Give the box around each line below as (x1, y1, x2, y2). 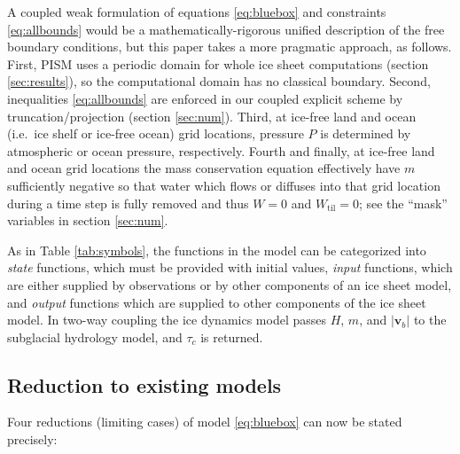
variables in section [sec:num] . (7, 211, 168, 230)
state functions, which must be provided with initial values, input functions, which (7, 258, 453, 277)
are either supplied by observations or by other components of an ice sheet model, (7, 275, 452, 294)
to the (413, 310, 447, 329)
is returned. (200, 327, 263, 346)
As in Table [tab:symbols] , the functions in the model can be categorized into (7, 240, 426, 259)
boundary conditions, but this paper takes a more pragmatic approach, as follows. (7, 37, 452, 56)
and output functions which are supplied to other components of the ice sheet (7, 293, 426, 311)
